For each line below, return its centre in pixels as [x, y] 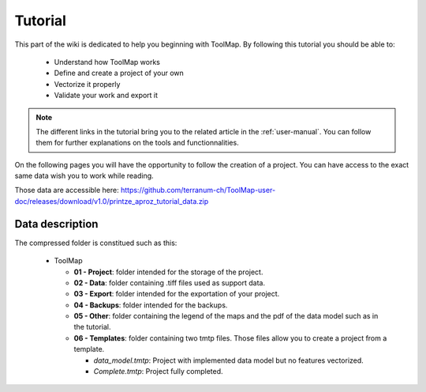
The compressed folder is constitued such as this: [96, 243]
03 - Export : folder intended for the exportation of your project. [177, 294]
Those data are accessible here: [67, 190]
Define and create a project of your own [119, 73]
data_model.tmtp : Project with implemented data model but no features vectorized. [229, 360]
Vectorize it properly [87, 84]
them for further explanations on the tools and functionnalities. [138, 143]
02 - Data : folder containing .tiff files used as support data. [170, 283]
